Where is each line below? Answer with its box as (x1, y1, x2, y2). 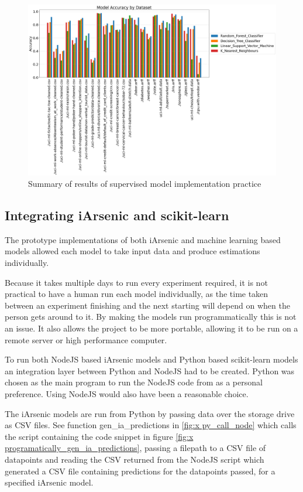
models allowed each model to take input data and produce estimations (5, 245, 260, 257)
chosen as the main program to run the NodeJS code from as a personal (5, 376, 263, 388)
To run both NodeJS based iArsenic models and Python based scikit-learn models (5, 353, 298, 365)
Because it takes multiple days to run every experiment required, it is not (5, 276, 268, 288)
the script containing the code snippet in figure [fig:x (5, 430, 194, 442)
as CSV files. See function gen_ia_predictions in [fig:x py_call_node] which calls (5, 419, 297, 431)
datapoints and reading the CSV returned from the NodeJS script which (5, 453, 264, 465)
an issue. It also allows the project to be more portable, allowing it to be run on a (5, 322, 298, 334)
